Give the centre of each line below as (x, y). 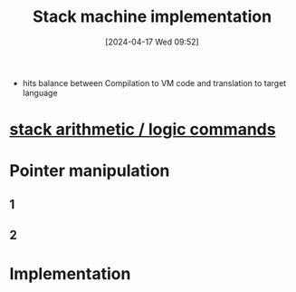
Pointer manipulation (90, 171)
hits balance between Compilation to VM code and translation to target (154, 83)
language (40, 92)
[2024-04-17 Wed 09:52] (152, 42)
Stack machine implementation (152, 17)
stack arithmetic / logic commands (143, 130)
